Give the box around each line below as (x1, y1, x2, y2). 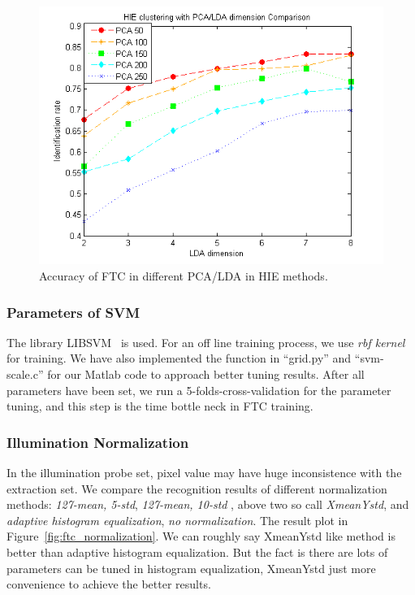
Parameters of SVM (6, 302, 140, 322)
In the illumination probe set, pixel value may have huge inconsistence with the (6, 464, 402, 481)
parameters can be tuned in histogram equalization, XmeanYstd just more (6, 559, 376, 576)
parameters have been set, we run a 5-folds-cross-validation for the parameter (6, 381, 391, 398)
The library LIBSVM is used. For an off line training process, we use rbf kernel (6, 333, 405, 350)
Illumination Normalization (6, 432, 189, 452)
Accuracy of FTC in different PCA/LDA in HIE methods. (39, 267, 328, 284)
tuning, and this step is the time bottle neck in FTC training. (6, 397, 313, 415)
